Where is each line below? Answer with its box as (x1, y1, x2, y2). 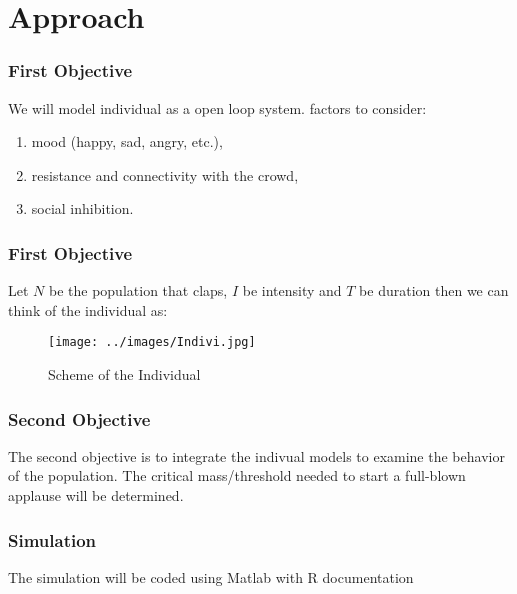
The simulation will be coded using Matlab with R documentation (8, 566, 414, 587)
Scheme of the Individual (48, 364, 201, 385)
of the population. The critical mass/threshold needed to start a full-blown (8, 465, 466, 486)
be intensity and (242, 280, 342, 301)
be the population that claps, (48, 280, 228, 301)
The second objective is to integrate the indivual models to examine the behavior (8, 445, 505, 466)
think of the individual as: (8, 299, 168, 320)
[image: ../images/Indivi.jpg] (48, 335, 256, 350)
